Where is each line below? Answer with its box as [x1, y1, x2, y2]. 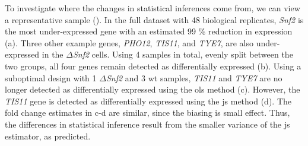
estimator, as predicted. [5, 129, 91, 142]
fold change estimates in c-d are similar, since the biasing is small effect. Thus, [5, 106, 290, 119]
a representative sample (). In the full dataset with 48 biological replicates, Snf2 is [5, 13, 304, 26]
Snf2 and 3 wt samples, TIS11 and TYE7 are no [106, 71, 282, 84]
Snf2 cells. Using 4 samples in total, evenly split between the [72, 48, 293, 61]
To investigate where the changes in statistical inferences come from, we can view [5, 2, 300, 14]
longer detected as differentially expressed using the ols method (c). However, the [5, 83, 300, 96]
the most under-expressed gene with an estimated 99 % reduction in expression [5, 25, 293, 37]
